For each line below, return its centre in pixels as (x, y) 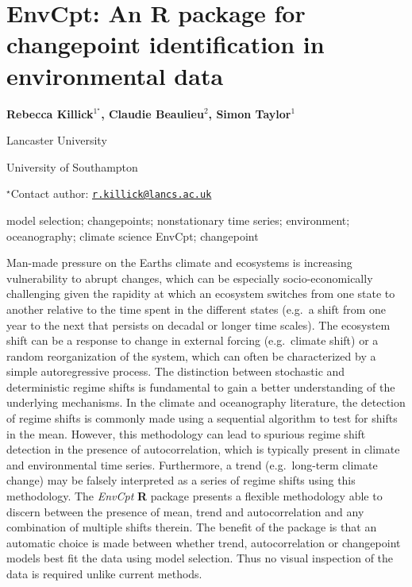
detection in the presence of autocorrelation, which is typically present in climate (203, 449)
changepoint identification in (166, 44)
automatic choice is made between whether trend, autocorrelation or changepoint (204, 542)
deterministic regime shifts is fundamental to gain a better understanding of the (201, 386)
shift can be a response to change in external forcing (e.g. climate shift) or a (193, 340)
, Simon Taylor (250, 113)
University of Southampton (72, 166)
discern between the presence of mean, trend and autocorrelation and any (185, 511)
